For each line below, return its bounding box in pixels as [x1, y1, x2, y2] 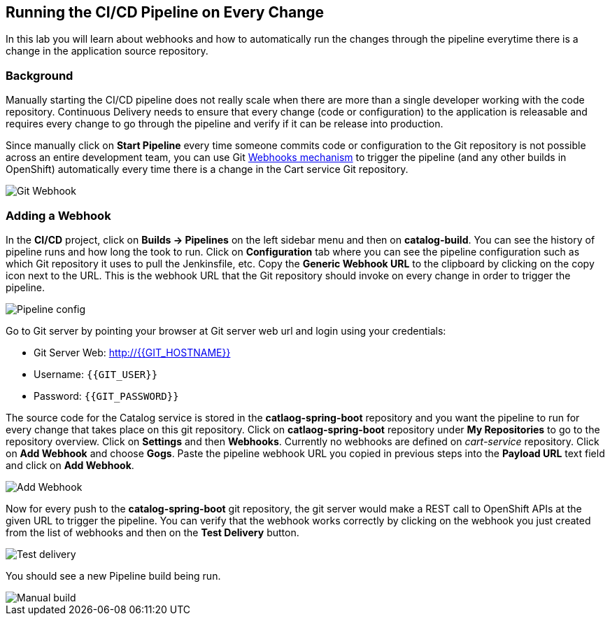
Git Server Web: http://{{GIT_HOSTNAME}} [34, 346, 231, 358]
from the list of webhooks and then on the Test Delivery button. [6, 526, 299, 538]
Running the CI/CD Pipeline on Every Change [6, 4, 325, 21]
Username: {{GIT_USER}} [34, 368, 158, 380]
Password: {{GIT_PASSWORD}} [34, 389, 179, 402]
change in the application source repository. [6, 45, 208, 57]
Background [6, 68, 73, 83]
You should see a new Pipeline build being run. [6, 569, 221, 582]
